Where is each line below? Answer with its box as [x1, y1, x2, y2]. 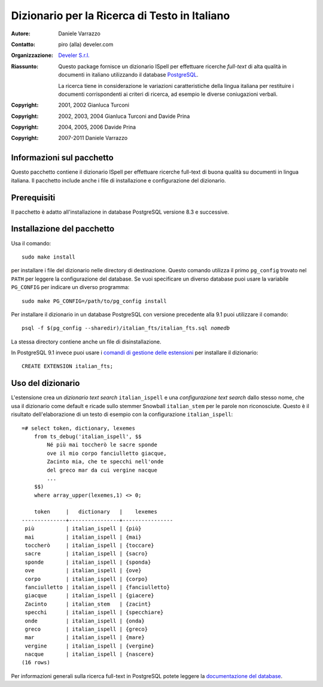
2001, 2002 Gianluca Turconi [58, 102, 130, 109]
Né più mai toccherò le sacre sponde [47, 442, 158, 448]
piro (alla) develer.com [58, 41, 114, 48]
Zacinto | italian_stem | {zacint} [25, 600, 151, 607]
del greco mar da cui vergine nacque [47, 467, 158, 473]
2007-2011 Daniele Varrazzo [58, 135, 128, 142]
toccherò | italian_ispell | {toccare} [25, 542, 155, 549]
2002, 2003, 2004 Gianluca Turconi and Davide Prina [58, 113, 190, 120]
